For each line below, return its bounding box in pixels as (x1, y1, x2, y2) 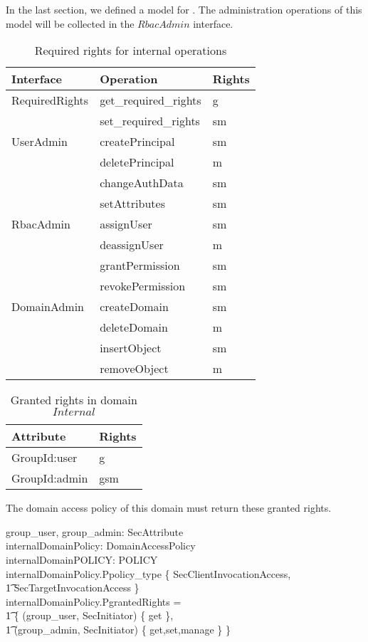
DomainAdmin (11, 298, 85, 315)
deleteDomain (100, 319, 168, 336)
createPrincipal (100, 133, 175, 150)
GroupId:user (11, 449, 78, 466)
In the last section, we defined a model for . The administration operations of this (6, 2, 362, 16)
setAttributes (100, 195, 165, 212)
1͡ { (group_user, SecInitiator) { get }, (6, 608, 174, 623)
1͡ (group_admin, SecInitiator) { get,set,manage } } (6, 621, 231, 636)
